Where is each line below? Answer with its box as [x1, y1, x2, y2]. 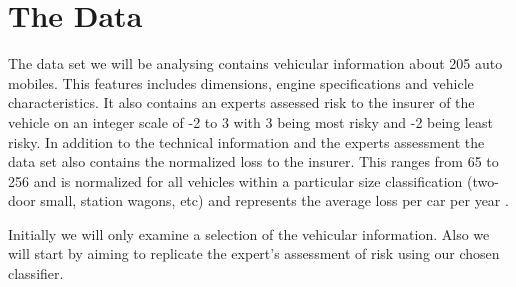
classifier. [8, 263, 64, 284]
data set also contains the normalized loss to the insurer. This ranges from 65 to [8, 151, 499, 172]
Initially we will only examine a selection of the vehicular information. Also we [8, 223, 490, 244]
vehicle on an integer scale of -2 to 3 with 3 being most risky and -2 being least [8, 111, 493, 132]
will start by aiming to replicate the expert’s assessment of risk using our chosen [8, 243, 500, 264]
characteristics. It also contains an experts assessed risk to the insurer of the [8, 92, 475, 113]
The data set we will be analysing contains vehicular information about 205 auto [8, 53, 503, 74]
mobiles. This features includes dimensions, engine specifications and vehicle [8, 72, 474, 93]
